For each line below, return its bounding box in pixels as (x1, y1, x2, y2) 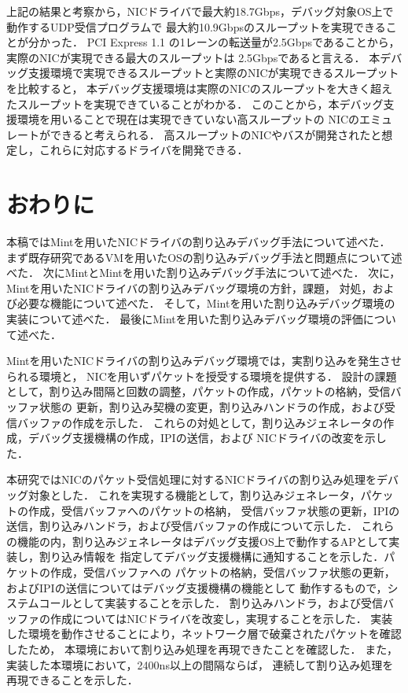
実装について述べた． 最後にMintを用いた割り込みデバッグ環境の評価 (6, 311, 363, 327)
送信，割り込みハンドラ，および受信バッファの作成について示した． (6, 518, 358, 534)
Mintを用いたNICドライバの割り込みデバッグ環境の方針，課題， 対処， (6, 279, 373, 296)
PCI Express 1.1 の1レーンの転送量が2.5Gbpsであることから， (86, 34, 400, 50)
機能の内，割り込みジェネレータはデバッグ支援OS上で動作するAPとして (17, 533, 389, 549)
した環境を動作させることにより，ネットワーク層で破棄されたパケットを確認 (6, 625, 402, 642)
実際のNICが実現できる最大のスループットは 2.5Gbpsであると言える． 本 (6, 49, 380, 65)
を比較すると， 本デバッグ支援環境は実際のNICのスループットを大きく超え (6, 79, 392, 96)
